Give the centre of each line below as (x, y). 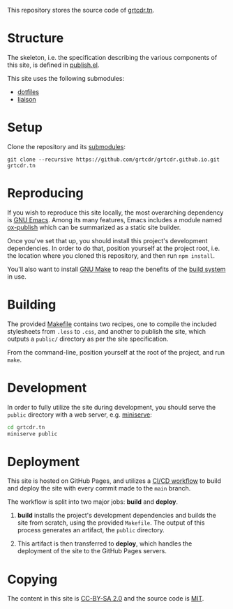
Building (32, 304)
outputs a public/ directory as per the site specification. (88, 339)
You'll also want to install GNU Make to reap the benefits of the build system (116, 269)
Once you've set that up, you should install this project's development (107, 240)
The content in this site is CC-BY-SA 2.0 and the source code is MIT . (106, 599)
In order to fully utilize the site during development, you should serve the (112, 407)
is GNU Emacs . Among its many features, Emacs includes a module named (114, 219)
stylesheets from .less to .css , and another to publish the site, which (107, 331)
